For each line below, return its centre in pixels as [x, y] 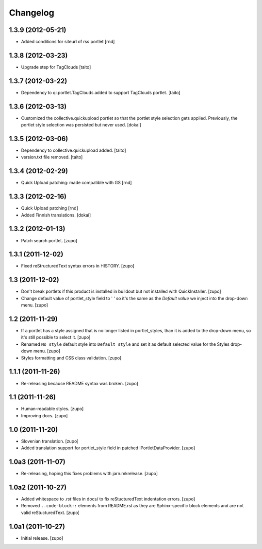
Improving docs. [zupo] [44, 415]
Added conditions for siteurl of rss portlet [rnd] [68, 42]
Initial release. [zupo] [42, 538]
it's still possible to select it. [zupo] [56, 337]
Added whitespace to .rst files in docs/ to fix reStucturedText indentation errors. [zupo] [108, 499]
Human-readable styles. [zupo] [52, 409]
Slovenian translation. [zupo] [50, 441]
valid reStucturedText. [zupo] [50, 513]
